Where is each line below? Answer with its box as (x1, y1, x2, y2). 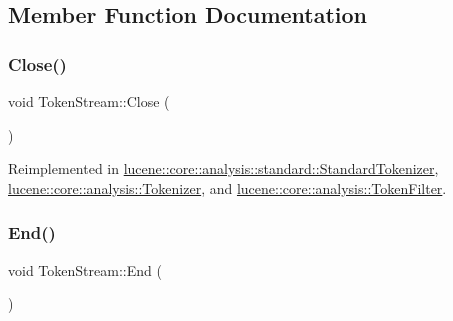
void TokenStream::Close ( (8, 91, 170, 111)
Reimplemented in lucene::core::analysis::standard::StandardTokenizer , (8, 158, 439, 179)
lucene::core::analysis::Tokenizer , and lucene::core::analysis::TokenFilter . (8, 177, 447, 198)
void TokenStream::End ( (8, 259, 162, 280)
